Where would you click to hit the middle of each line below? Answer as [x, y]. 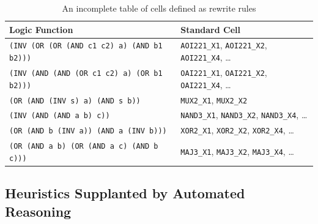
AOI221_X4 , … [206, 57]
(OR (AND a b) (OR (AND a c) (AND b [84, 147]
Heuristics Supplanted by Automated [125, 193]
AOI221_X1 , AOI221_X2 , [224, 45]
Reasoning [38, 211]
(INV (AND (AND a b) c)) [60, 116]
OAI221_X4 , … [206, 84]
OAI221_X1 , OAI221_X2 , [224, 72]
